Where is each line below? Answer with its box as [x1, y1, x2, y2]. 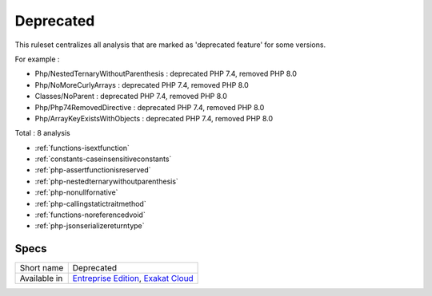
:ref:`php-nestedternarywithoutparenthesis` [34, 176, 179, 186]
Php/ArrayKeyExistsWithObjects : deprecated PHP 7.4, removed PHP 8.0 [34, 113, 274, 123]
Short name [19, 262, 64, 274]
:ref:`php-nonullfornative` [34, 187, 118, 197]
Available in [19, 273, 63, 284]
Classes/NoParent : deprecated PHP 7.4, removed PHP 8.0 [34, 92, 228, 101]
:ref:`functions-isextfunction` [34, 143, 130, 152]
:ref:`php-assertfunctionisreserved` [34, 165, 151, 175]
